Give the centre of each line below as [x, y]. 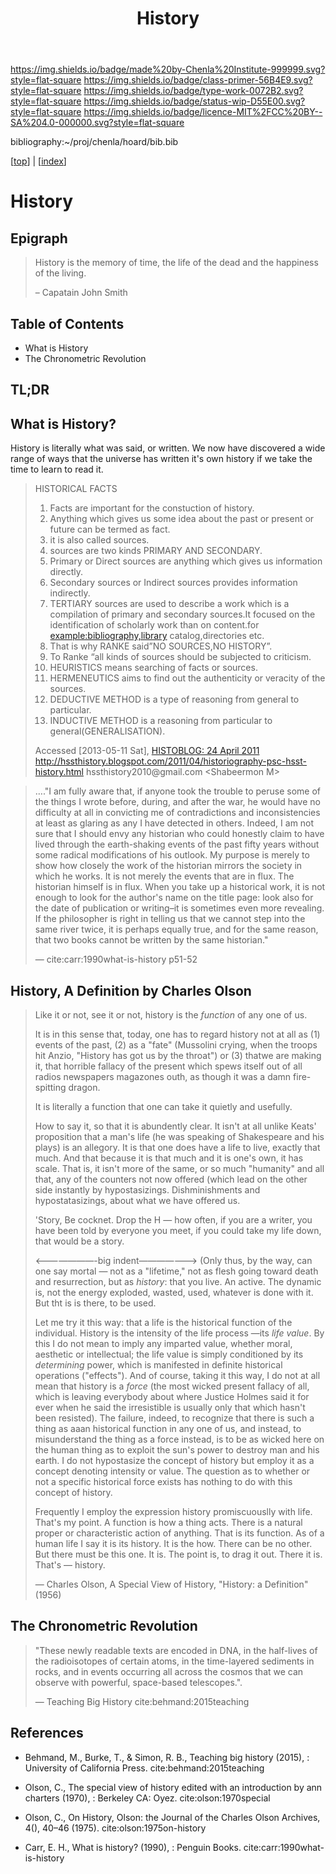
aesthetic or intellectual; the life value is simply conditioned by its [169, 1354]
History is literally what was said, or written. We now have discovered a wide [168, 448]
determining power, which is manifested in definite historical [158, 1365]
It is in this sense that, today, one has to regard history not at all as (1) [177, 1034]
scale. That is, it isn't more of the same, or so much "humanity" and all [179, 1169]
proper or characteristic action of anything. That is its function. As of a [179, 1533]
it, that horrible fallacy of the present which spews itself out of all [168, 1066]
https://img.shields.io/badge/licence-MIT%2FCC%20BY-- [203, 112]
